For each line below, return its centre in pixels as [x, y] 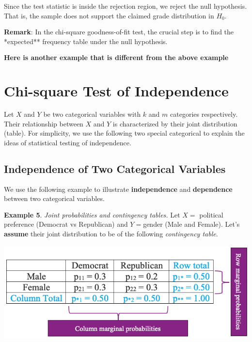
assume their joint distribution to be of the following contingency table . [111, 234]
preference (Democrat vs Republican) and [66, 224]
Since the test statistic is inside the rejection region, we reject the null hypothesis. [126, 6]
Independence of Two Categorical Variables [115, 168]
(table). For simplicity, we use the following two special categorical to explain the [124, 133]
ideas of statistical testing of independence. [68, 142]
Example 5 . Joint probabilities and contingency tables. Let [92, 214]
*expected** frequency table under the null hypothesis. [86, 41]
